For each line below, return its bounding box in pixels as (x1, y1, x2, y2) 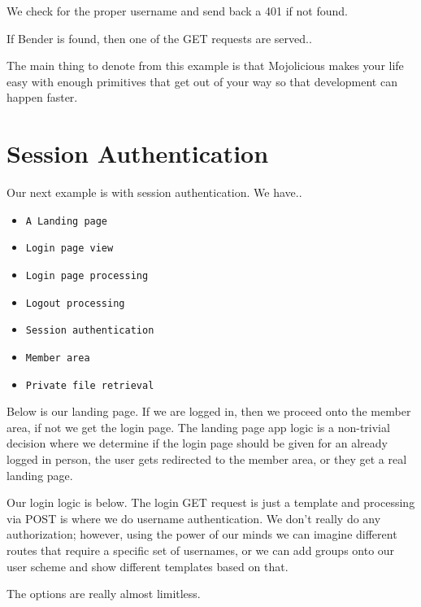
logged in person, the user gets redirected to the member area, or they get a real (7, 451, 407, 468)
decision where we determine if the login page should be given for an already (7, 435, 388, 452)
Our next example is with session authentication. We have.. (7, 184, 302, 201)
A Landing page (25, 215, 108, 227)
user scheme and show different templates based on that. (7, 557, 289, 574)
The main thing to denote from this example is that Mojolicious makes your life (7, 57, 404, 74)
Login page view (25, 242, 114, 255)
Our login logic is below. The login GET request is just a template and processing (7, 494, 415, 511)
